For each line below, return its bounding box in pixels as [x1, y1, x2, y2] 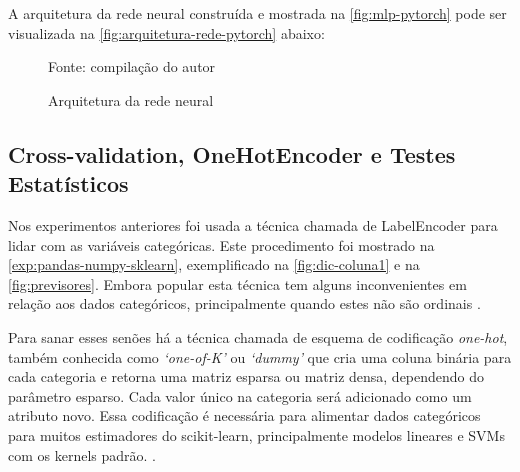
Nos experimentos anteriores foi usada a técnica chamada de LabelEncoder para [8, 214, 498, 235]
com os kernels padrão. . [8, 444, 157, 465]
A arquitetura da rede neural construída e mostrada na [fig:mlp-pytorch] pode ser [8, 3, 507, 23]
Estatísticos [8, 168, 129, 199]
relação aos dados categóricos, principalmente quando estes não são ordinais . [8, 293, 481, 314]
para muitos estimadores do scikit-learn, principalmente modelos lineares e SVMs [8, 424, 505, 445]
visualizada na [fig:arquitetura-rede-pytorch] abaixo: [8, 22, 325, 43]
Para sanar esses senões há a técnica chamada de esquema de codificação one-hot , [8, 326, 508, 347]
